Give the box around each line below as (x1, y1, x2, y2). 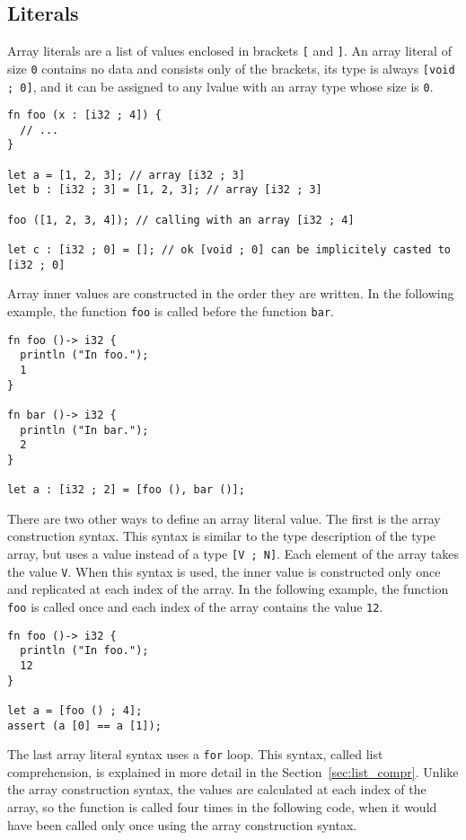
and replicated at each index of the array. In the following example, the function (7, 579, 449, 598)
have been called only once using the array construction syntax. (7, 815, 357, 834)
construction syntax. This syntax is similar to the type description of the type (7, 526, 436, 545)
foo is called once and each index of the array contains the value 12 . (7, 597, 383, 615)
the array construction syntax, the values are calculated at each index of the (7, 780, 426, 799)
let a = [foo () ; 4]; (7, 703, 143, 717)
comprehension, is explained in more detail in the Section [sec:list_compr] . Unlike (7, 762, 459, 781)
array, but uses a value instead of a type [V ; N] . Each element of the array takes (7, 544, 460, 563)
